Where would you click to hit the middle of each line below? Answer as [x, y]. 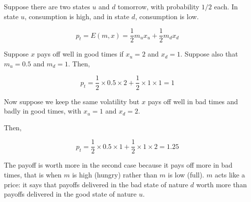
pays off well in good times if [80, 54]
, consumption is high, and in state [77, 16]
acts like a [230, 174]
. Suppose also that [209, 54]
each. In [226, 6]
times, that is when [33, 174]
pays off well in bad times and [193, 101]
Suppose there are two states [47, 6]
